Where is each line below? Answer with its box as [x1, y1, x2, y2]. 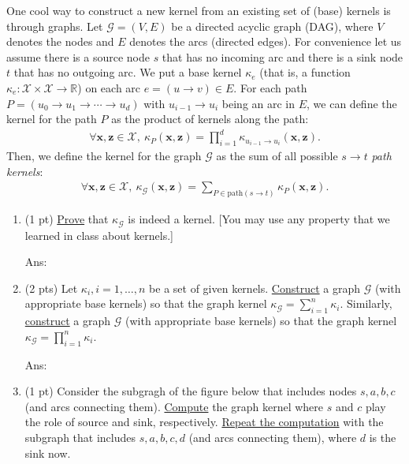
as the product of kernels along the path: [111, 110, 309, 127]
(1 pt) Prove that [24, 211, 109, 227]
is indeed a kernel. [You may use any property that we [128, 211, 390, 227]
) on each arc [77, 79, 141, 95]
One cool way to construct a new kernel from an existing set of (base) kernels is [6, 2, 391, 18]
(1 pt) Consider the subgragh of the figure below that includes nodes [24, 383, 357, 399]
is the [369, 428, 396, 445]
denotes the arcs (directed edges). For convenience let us [129, 33, 402, 50]
